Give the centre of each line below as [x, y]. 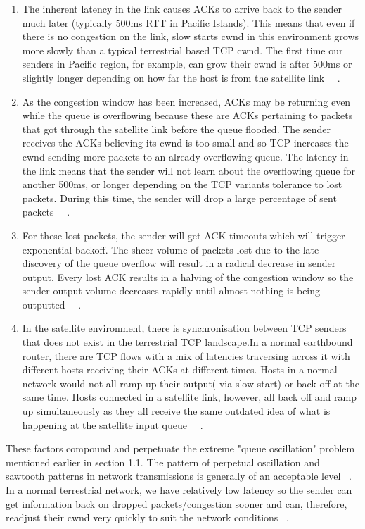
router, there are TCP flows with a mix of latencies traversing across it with [186, 355]
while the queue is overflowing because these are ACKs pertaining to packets [187, 115]
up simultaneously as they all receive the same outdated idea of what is [176, 411]
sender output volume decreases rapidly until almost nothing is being [171, 291]
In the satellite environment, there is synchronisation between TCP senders [184, 328]
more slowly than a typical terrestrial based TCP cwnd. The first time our [182, 50]
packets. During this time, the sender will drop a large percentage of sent [179, 198]
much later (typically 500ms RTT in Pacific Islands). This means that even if [188, 22]
